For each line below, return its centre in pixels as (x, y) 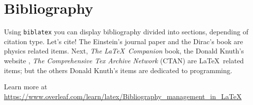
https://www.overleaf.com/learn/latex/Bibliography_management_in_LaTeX (123, 96)
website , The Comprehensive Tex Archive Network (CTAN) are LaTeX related (124, 60)
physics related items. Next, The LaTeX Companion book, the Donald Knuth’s (124, 51)
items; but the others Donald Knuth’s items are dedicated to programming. (118, 70)
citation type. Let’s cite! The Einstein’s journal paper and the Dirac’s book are (124, 41)
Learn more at (26, 87)
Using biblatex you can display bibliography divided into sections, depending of (126, 32)
